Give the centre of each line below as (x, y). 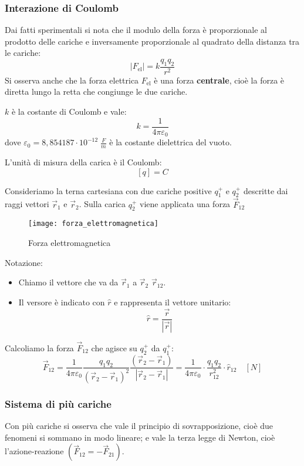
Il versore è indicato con (62, 302)
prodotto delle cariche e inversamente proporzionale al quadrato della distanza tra (152, 41)
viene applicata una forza (185, 204)
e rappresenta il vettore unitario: (173, 302)
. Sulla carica (102, 204)
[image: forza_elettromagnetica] (93, 224)
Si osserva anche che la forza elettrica (72, 80)
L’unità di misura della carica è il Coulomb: (83, 162)
